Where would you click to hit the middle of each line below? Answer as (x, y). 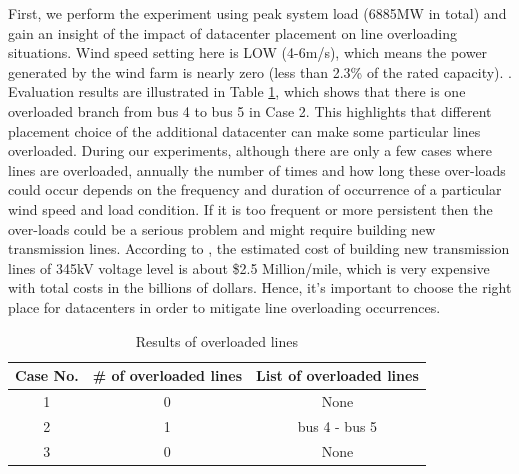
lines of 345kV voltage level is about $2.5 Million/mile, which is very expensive (249, 267)
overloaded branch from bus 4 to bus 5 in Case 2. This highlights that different (250, 110)
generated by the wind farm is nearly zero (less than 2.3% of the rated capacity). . (260, 71)
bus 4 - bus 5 (337, 425)
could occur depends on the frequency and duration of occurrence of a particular (255, 189)
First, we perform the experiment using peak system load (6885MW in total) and (257, 13)
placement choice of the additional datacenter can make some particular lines (244, 130)
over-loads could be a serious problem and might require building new (222, 228)
